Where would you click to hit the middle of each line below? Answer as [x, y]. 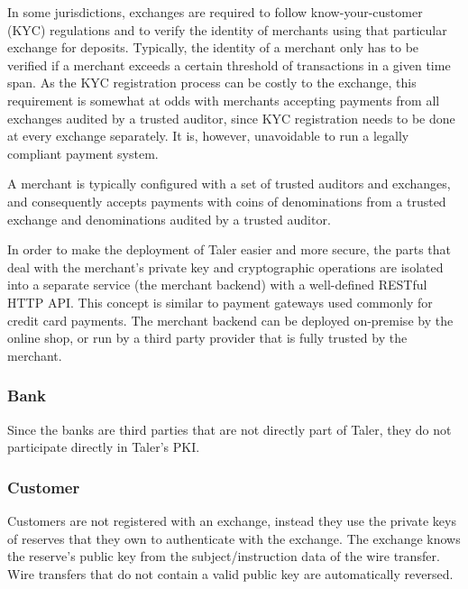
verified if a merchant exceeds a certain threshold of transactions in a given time [229, 64]
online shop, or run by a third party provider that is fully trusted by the [207, 338]
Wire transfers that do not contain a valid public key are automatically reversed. [230, 573]
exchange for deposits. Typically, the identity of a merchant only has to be [213, 47]
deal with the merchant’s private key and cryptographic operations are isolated [225, 267]
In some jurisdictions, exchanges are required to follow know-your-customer [215, 12]
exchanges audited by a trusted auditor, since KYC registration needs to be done [231, 118]
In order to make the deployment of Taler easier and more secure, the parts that [229, 249]
